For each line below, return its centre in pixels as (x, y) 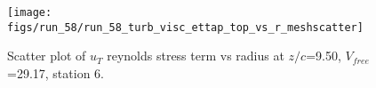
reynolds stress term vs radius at (196, 56)
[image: (30, 12)
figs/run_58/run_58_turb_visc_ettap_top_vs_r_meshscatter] (185, 27)
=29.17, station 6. (56, 72)
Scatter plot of (47, 56)
